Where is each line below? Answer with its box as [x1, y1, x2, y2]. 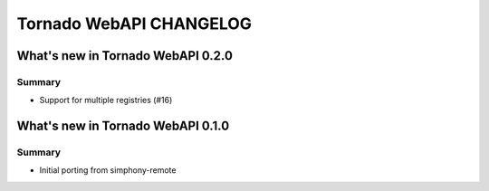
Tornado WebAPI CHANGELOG [16, 14, 253, 33]
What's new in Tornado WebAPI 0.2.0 [16, 48, 233, 63]
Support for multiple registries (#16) [39, 95, 173, 106]
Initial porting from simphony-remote [39, 165, 177, 176]
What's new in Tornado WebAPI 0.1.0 [16, 119, 230, 134]
